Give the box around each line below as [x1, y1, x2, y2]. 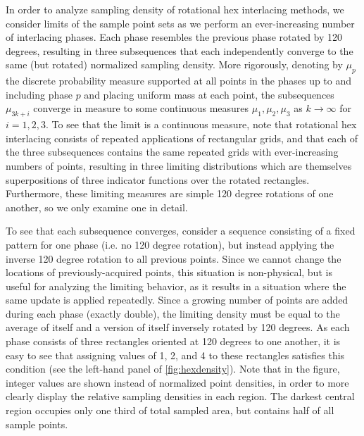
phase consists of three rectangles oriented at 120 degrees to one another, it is [6, 334, 341, 349]
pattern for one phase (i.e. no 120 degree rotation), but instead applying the [6, 237, 334, 251]
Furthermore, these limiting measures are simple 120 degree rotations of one [6, 186, 334, 201]
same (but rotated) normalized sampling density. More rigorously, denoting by [6, 57, 343, 72]
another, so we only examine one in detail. [6, 199, 188, 214]
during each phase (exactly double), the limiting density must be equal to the [6, 306, 340, 320]
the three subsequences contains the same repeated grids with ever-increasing [6, 144, 339, 159]
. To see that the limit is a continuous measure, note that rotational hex [45, 117, 357, 132]
